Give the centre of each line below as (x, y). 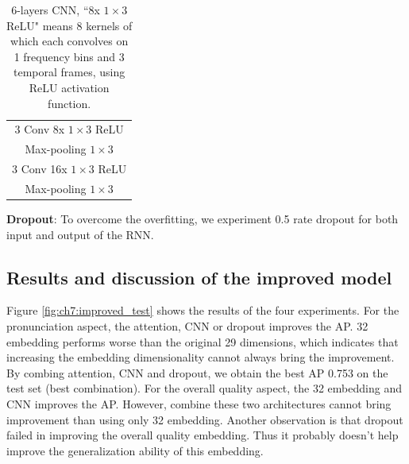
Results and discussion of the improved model (199, 277)
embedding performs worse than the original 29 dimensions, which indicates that (203, 341)
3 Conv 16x (40, 169)
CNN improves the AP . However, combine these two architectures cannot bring (199, 403)
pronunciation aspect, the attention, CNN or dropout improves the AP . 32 (187, 326)
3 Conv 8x (40, 129)
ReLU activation (69, 87)
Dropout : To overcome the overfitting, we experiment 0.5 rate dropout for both (203, 219)
